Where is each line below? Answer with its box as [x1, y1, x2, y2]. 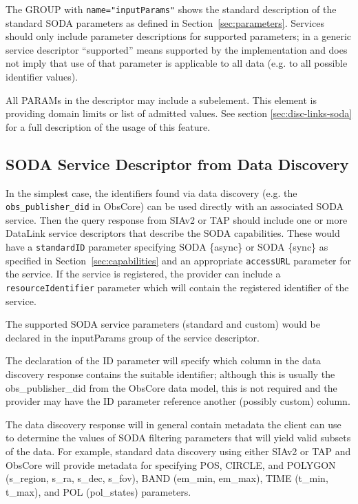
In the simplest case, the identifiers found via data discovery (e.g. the [6, 185, 297, 200]
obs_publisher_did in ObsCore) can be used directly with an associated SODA [6, 199, 344, 213]
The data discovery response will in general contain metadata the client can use [6, 417, 341, 431]
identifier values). [6, 70, 78, 84]
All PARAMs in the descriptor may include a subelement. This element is [6, 92, 317, 107]
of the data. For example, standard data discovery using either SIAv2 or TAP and [6, 443, 351, 458]
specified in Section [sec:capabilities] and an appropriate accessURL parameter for [6, 253, 352, 267]
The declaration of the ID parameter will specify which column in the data [6, 353, 322, 368]
